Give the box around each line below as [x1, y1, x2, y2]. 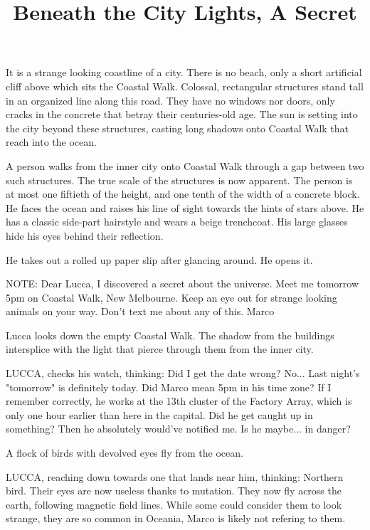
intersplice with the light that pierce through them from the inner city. [6, 341, 314, 356]
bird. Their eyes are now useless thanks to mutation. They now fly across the [6, 483, 342, 498]
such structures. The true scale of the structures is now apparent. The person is [6, 172, 353, 187]
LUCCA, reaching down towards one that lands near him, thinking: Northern [6, 469, 344, 484]
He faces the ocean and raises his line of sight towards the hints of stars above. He [6, 200, 364, 215]
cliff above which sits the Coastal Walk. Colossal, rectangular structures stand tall [6, 78, 364, 93]
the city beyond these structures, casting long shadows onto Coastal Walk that [6, 120, 349, 135]
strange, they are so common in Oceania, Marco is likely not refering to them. [6, 511, 346, 526]
